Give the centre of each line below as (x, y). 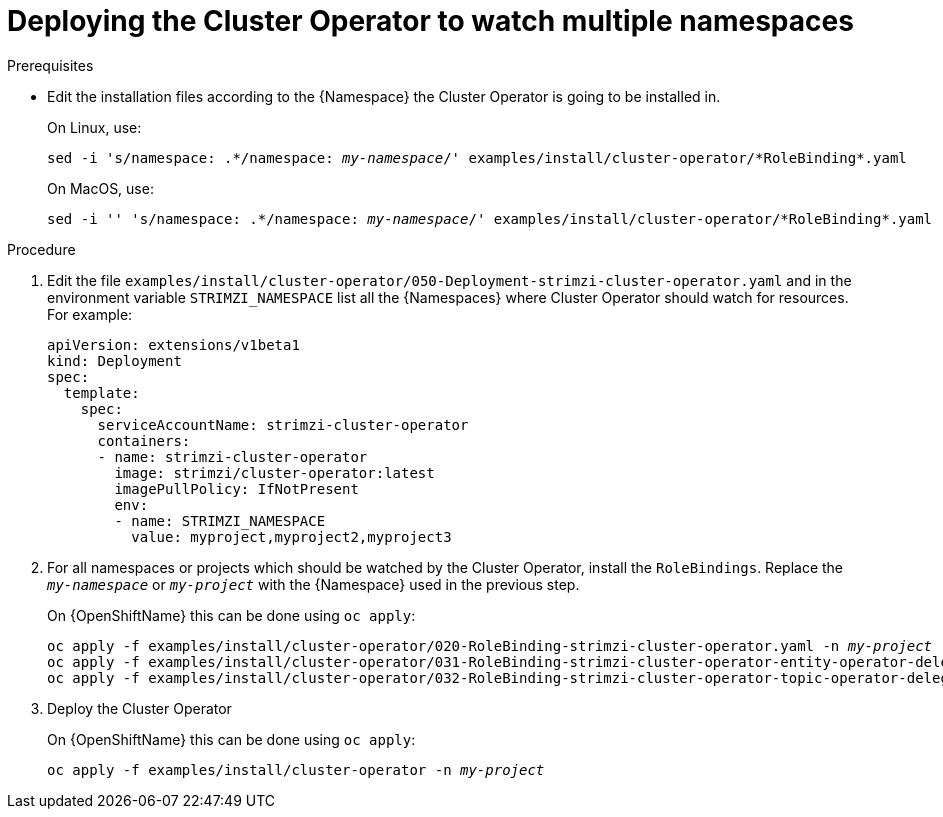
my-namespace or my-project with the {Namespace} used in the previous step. (313, 584)
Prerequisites (50, 65)
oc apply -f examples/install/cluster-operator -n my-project (296, 769)
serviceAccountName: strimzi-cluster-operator (283, 424)
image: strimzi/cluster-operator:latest (274, 472)
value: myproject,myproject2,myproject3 (291, 536)
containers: (144, 440)
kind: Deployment (114, 360)
